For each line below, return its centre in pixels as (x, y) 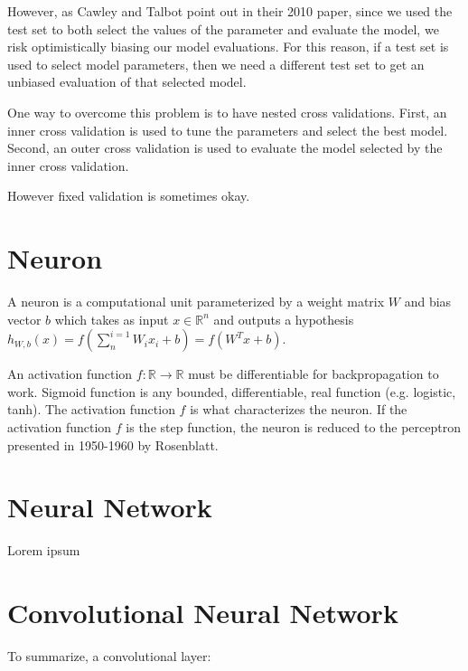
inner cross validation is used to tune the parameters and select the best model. (228, 130)
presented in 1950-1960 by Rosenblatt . (113, 444)
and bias (428, 302)
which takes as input (112, 319)
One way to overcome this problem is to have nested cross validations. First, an (227, 112)
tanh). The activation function (91, 409)
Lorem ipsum (44, 550)
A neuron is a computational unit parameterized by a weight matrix (196, 302)
